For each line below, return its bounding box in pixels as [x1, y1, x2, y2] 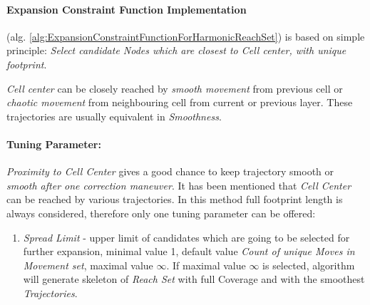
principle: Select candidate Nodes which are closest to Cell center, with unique [6, 43, 346, 58]
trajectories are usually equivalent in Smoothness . [6, 108, 222, 123]
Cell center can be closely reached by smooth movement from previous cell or [6, 81, 343, 95]
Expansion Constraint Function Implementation [6, 1, 247, 16]
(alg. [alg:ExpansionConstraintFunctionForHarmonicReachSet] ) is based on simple [6, 29, 365, 43]
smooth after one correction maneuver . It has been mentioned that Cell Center [6, 177, 351, 192]
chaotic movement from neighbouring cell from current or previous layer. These [6, 95, 353, 110]
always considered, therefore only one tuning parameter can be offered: [6, 205, 316, 220]
